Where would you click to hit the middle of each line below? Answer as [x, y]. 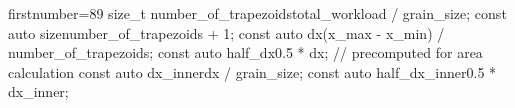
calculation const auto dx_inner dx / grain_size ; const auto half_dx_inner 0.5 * [252, 71]
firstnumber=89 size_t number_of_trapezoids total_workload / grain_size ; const [257, 13]
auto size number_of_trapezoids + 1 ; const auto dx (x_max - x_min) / [226, 32]
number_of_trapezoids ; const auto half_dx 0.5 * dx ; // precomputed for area [245, 52]
